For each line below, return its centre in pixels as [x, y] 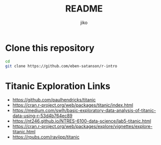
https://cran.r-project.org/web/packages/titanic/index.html [73, 105]
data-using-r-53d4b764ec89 [42, 116]
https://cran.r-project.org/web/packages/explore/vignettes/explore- [82, 126]
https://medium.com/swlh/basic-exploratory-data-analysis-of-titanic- [84, 110]
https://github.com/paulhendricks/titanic [54, 100]
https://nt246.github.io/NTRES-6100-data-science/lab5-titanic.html [82, 121]
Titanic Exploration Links [58, 86]
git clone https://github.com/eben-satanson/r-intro [61, 66]
